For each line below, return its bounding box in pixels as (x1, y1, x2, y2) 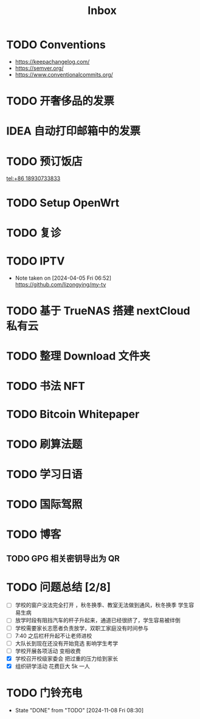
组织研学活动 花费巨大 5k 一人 (15, 662, 90, 670)
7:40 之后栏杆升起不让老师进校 (15, 632, 92, 639)
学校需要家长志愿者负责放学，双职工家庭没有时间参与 (15, 624, 149, 631)
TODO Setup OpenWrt (6, 196, 120, 210)
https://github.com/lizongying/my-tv (15, 280, 106, 288)
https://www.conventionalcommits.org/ (15, 71, 114, 78)
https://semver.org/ (15, 64, 64, 72)
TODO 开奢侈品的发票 (6, 94, 114, 108)
